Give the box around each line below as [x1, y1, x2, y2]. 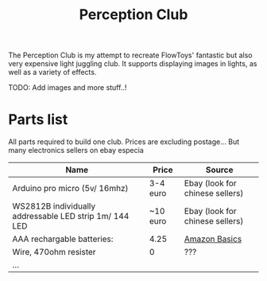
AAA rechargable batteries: [12, 233, 114, 244]
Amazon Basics [184, 233, 242, 244]
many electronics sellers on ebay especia [8, 146, 145, 155]
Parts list [8, 111, 68, 129]
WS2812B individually [12, 201, 96, 212]
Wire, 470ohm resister [12, 247, 97, 258]
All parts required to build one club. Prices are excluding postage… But [8, 137, 240, 146]
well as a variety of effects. [8, 68, 97, 77]
